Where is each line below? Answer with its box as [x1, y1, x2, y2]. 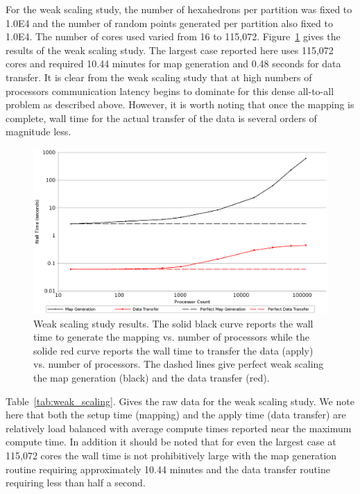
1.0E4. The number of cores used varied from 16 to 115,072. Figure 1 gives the [6, 29, 341, 44]
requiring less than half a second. [6, 475, 146, 490]
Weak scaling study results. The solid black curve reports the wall [33, 316, 314, 330]
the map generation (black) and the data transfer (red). [33, 370, 270, 384]
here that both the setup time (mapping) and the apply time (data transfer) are [6, 407, 346, 422]
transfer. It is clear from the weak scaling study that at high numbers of [6, 69, 312, 84]
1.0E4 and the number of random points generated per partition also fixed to [6, 15, 333, 30]
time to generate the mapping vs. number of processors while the [33, 330, 309, 344]
